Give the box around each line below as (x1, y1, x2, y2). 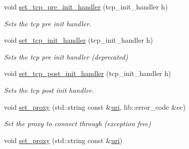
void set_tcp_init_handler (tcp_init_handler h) (4, 35, 153, 45)
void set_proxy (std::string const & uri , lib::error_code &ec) (4, 101, 186, 112)
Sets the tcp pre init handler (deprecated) (4, 51, 128, 62)
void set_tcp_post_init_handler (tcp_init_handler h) (4, 68, 171, 78)
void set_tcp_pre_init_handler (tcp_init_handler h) (4, 1, 168, 11)
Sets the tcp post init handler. (4, 84, 94, 95)
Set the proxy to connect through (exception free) (4, 118, 151, 129)
